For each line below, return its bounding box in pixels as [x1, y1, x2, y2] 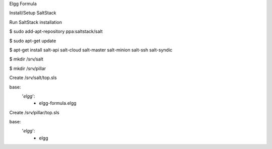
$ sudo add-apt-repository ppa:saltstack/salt [9, 28, 103, 35]
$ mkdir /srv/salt [9, 56, 44, 62]
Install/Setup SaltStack [9, 10, 56, 16]
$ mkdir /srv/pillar [9, 65, 46, 71]
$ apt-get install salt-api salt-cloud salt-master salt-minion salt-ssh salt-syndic [9, 47, 173, 53]
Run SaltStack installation [9, 19, 62, 25]
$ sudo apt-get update [9, 38, 56, 44]
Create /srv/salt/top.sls [9, 74, 57, 81]
